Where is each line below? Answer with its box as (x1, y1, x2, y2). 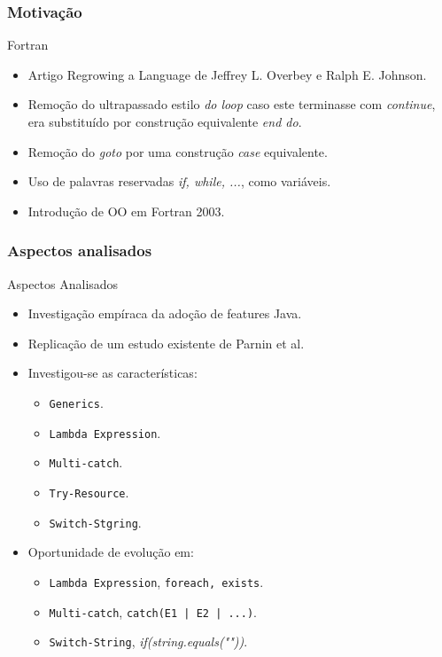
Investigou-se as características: (27, 364, 198, 382)
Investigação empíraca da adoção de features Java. (27, 304, 302, 323)
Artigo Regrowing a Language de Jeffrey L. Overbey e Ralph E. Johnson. (27, 65, 427, 83)
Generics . (49, 393, 104, 411)
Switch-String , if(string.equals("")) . (49, 632, 248, 651)
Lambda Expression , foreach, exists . (49, 572, 264, 591)
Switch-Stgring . (49, 512, 142, 531)
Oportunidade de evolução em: (27, 543, 194, 561)
